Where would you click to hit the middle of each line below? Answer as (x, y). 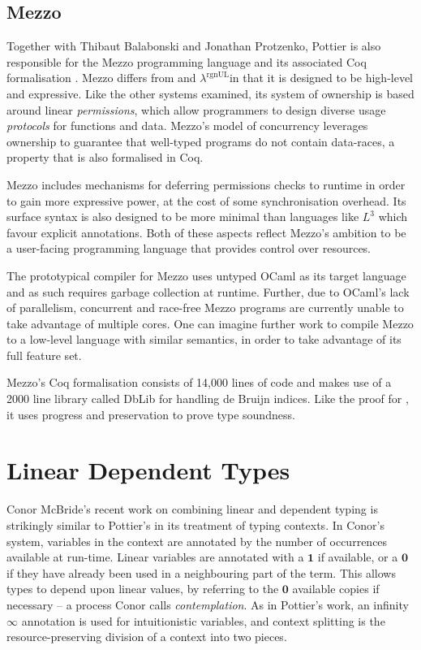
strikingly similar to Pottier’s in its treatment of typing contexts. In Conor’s (195, 524)
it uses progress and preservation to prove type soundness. (151, 414)
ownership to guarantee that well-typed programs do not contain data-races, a (201, 141)
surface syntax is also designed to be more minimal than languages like (183, 217)
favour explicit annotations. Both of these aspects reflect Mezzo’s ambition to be (206, 232)
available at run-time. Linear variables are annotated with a (155, 557)
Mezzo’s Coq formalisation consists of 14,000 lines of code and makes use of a (199, 382)
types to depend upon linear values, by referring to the (143, 589)
